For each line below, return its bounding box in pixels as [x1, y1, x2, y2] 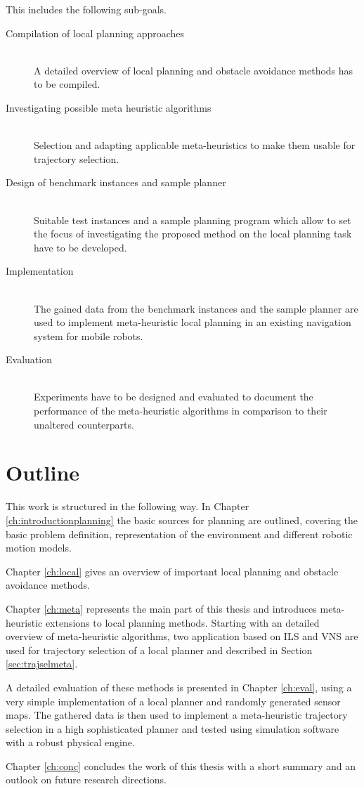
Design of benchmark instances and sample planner [6, 175, 226, 190]
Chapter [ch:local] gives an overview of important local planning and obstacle [6, 563, 339, 578]
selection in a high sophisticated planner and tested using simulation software [6, 721, 339, 736]
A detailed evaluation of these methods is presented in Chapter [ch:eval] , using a [6, 679, 352, 694]
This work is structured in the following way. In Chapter [6, 499, 249, 514]
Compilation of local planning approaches [6, 25, 185, 40]
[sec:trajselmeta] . [6, 656, 78, 671]
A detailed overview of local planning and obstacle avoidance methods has [34, 63, 353, 77]
